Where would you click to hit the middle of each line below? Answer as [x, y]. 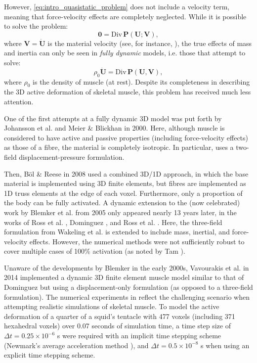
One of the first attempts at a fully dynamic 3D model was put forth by [113, 118]
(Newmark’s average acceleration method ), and [76, 345]
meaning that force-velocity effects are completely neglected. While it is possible [125, 16]
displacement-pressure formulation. [72, 157]
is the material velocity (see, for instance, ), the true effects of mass [150, 43]
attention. [19, 101]
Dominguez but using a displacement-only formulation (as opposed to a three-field [128, 287]
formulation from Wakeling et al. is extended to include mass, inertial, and [117, 232]
